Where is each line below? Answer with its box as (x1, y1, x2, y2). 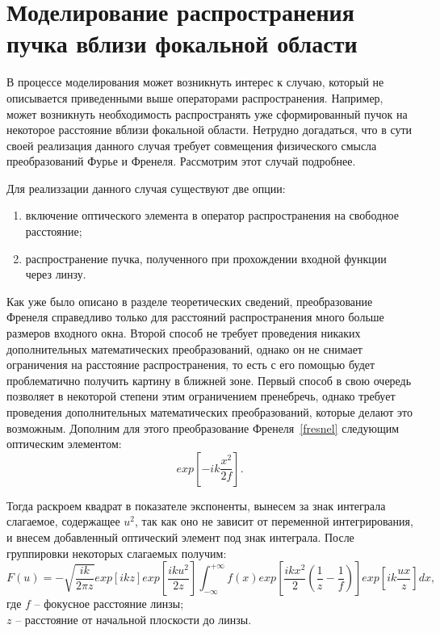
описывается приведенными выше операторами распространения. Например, (6, 89, 383, 106)
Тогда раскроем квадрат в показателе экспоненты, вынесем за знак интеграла (6, 497, 386, 514)
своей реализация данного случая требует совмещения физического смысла (6, 136, 377, 153)
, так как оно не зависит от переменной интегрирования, (135, 513, 413, 530)
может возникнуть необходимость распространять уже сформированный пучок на (6, 105, 408, 122)
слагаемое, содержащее (6, 513, 120, 530)
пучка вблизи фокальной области (6, 27, 358, 60)
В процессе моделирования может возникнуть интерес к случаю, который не (6, 73, 384, 90)
